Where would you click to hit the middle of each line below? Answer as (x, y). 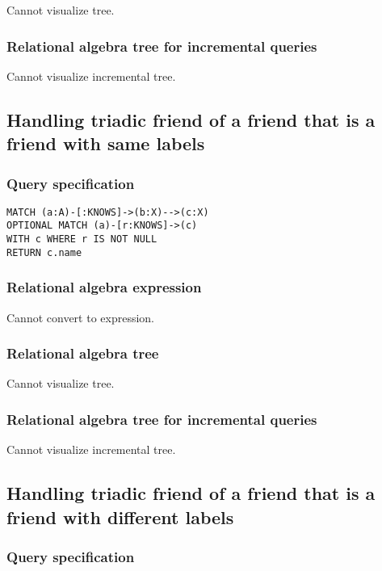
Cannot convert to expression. (81, 317)
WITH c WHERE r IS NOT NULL (82, 239)
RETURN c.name (44, 252)
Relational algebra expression (104, 287)
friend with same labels (106, 143)
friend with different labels (120, 516)
